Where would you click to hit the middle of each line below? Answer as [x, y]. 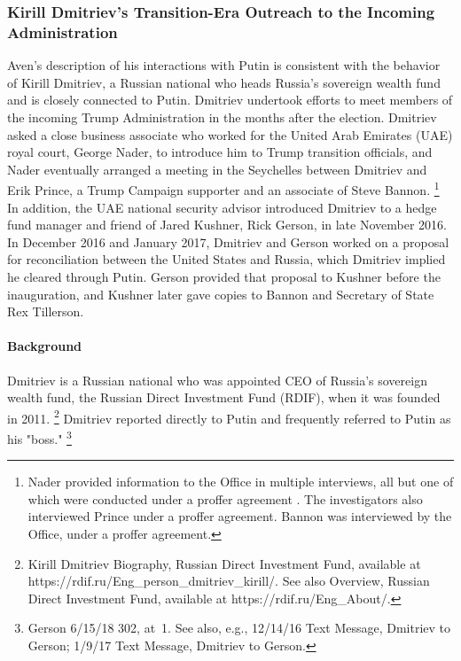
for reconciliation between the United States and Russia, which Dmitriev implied [227, 259]
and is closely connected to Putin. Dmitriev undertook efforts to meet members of [230, 100]
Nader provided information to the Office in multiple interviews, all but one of [241, 482]
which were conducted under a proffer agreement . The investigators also [225, 498]
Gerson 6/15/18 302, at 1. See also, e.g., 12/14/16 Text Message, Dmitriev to [239, 628]
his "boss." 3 [39, 437]
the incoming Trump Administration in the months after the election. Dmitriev [222, 117]
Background [45, 346]
